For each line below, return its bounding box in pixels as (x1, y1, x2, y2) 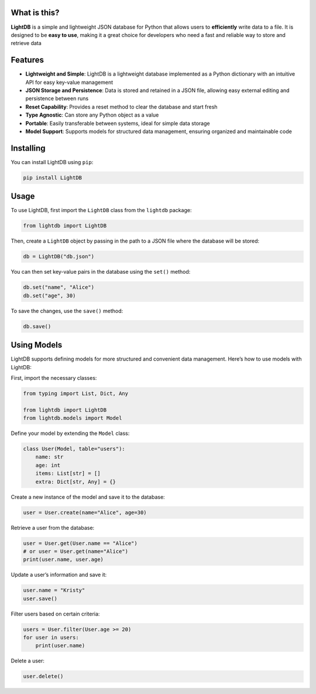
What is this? (11, 8, 60, 18)
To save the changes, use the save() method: (11, 307, 123, 314)
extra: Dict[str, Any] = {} (35, 478, 116, 485)
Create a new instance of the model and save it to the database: (11, 493, 165, 501)
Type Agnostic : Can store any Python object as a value (25, 111, 159, 118)
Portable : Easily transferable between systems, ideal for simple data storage (25, 120, 210, 127)
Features (11, 55, 44, 65)
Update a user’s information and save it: (11, 571, 107, 579)
